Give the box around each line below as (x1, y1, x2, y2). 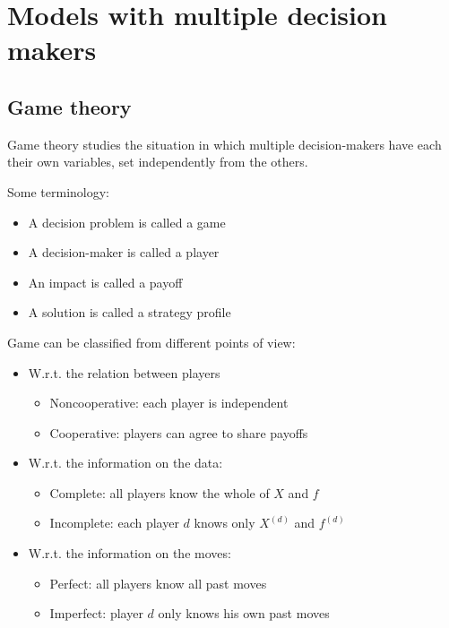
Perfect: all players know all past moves (49, 573, 267, 592)
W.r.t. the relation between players (28, 363, 220, 382)
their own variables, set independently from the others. (7, 152, 308, 171)
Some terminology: (7, 182, 109, 201)
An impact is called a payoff (28, 272, 183, 291)
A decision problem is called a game (28, 212, 226, 231)
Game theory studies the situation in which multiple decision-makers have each (7, 134, 442, 153)
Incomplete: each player (49, 513, 179, 532)
